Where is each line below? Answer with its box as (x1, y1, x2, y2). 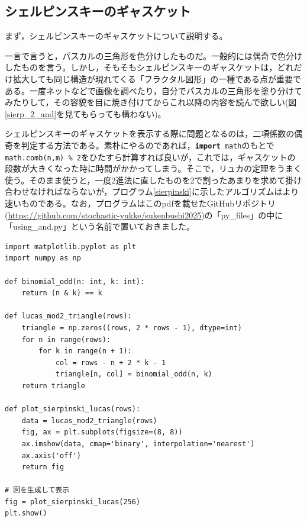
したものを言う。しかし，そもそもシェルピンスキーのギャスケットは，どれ (5, 61, 294, 73)
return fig (21, 463, 64, 472)
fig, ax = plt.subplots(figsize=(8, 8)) (21, 428, 183, 437)
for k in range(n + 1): (38, 347, 132, 356)
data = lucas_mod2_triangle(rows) (21, 416, 157, 425)
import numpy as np (5, 254, 81, 263)
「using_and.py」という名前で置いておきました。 (5, 220, 195, 233)
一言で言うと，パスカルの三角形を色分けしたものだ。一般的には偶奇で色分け (5, 49, 303, 62)
